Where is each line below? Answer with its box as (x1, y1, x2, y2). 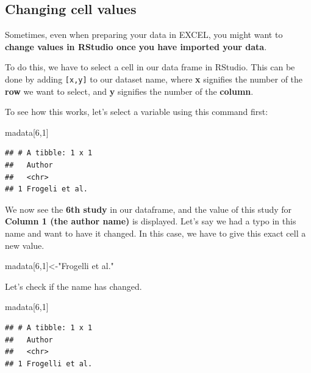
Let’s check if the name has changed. (5, 279, 142, 292)
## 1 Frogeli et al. (5, 185, 88, 194)
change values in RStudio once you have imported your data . (5, 40, 267, 53)
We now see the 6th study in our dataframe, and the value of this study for (5, 202, 292, 215)
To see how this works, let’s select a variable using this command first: (5, 105, 268, 118)
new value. (5, 238, 45, 251)
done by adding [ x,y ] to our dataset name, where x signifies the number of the (5, 72, 303, 85)
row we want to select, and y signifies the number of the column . (5, 84, 254, 97)
